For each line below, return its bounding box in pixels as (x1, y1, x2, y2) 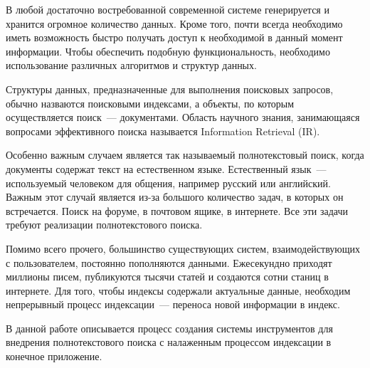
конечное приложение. (6, 349, 102, 364)
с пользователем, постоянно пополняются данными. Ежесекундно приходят (6, 255, 332, 270)
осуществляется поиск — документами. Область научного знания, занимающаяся (6, 110, 360, 125)
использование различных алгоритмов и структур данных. (6, 58, 257, 73)
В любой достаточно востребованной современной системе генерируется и (6, 2, 329, 16)
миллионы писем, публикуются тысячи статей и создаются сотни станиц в (6, 269, 329, 284)
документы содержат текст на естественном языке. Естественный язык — (6, 161, 327, 176)
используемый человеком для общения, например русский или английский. (6, 175, 331, 190)
